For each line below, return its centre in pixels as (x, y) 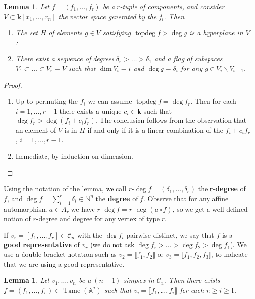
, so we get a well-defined (210, 209)
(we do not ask (112, 244)
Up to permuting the (47, 101)
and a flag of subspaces (188, 58)
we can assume (110, 101)
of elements (65, 33)
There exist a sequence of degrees (65, 58)
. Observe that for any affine (186, 198)
